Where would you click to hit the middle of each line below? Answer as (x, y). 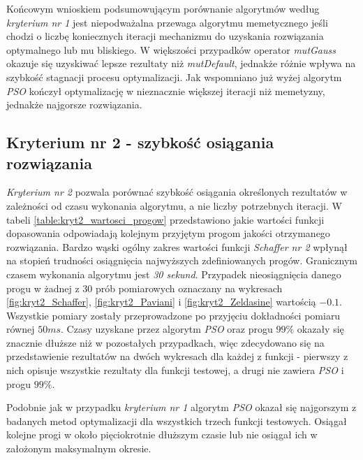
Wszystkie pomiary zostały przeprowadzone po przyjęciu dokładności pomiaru (173, 315)
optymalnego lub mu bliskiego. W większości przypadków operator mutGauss (171, 49)
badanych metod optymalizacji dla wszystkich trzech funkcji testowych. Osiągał (177, 421)
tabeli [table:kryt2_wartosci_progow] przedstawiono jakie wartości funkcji (165, 219)
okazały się (320, 329)
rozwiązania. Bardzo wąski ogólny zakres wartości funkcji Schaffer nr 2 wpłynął (177, 246)
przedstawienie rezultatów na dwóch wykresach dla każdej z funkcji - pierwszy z (177, 356)
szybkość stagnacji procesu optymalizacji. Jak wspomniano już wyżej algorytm (174, 77)
